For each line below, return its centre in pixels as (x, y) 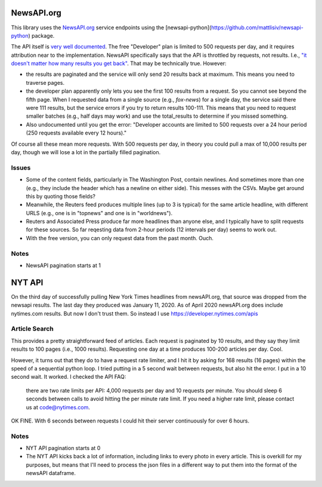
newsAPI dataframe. (51, 473)
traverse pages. (45, 82)
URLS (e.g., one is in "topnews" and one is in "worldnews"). (99, 213)
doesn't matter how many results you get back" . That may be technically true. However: (119, 63)
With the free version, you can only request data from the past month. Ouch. (120, 238)
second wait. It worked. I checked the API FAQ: (69, 377)
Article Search (32, 329)
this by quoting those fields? (61, 196)
